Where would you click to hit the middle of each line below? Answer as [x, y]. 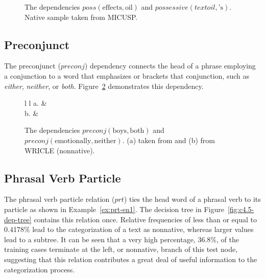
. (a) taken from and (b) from [168, 140]
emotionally [73, 141]
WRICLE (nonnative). [60, 150]
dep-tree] [18, 219]
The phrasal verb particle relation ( [59, 199]
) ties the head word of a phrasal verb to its [192, 199]
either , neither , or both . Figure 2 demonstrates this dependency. [104, 86]
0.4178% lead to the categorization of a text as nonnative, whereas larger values [129, 229]
